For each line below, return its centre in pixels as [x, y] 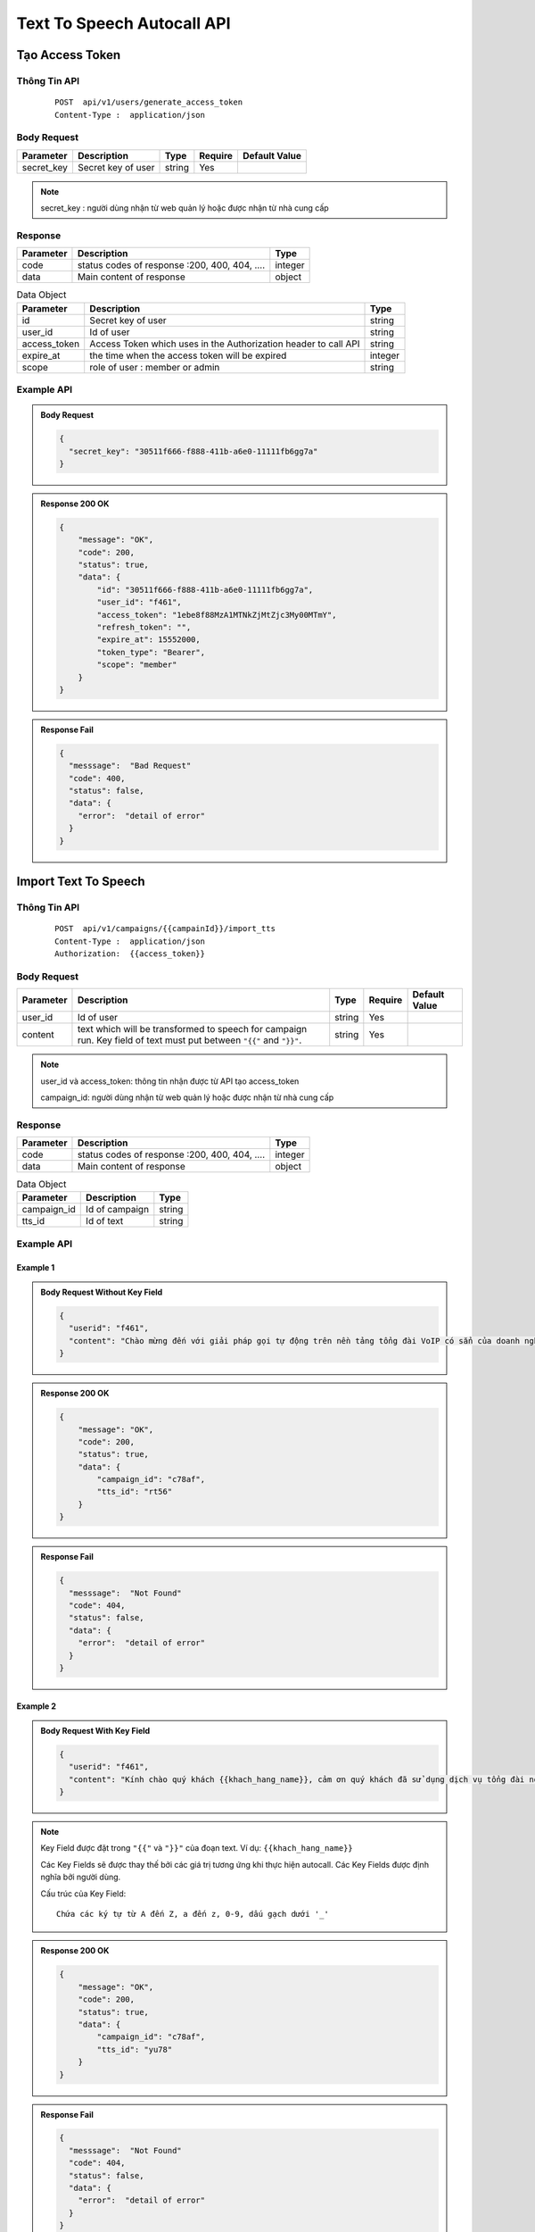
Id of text [105, 1221]
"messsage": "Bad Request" [130, 766]
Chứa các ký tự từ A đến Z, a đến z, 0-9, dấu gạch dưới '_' [193, 1914]
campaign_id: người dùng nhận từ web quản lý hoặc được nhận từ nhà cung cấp [187, 1097]
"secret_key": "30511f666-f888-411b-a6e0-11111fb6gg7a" [193, 451]
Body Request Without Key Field [102, 1292]
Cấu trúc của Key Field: [83, 1894]
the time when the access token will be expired [188, 355]
